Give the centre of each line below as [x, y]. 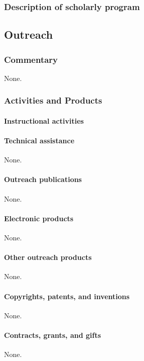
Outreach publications [43, 179]
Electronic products [39, 218]
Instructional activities [44, 120]
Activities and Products [53, 100]
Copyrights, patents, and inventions [67, 296]
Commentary [31, 59]
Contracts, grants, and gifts [53, 335]
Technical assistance [39, 141]
